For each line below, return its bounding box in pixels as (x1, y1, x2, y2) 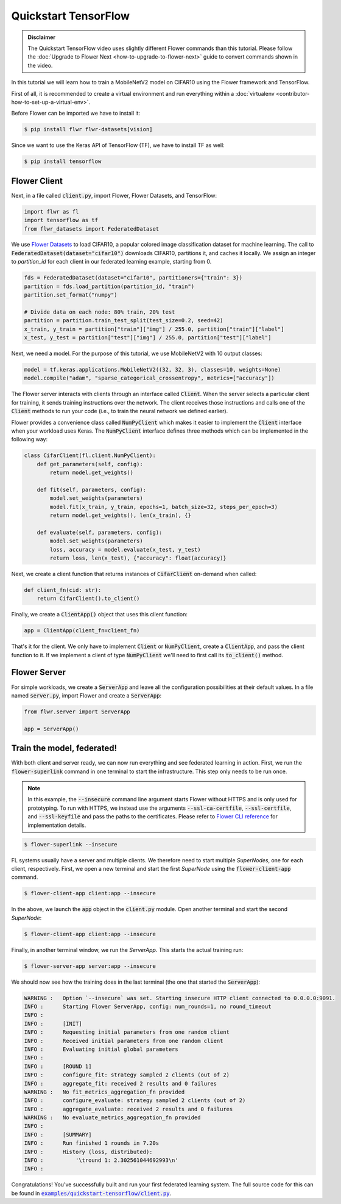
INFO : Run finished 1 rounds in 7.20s (24, 1140, 160, 1147)
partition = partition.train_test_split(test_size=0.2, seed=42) (24, 317, 223, 324)
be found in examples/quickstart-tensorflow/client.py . (11, 1189, 172, 1197)
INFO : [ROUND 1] (24, 1062, 92, 1070)
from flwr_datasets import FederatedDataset (24, 225, 160, 232)
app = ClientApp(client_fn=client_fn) (24, 627, 140, 634)
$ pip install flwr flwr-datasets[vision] (24, 126, 153, 133)
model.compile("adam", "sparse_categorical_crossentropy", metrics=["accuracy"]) (24, 375, 275, 381)
